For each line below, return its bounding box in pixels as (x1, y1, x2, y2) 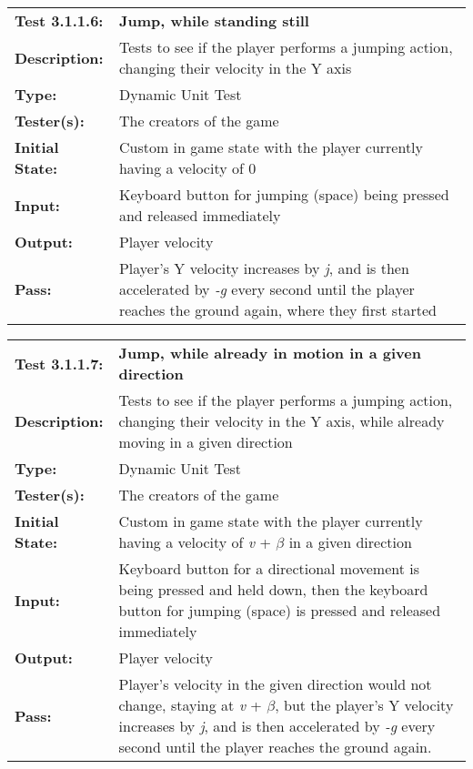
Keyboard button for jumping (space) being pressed (118, 184, 449, 205)
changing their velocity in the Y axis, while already (118, 410, 445, 431)
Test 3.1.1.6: (15, 10, 104, 31)
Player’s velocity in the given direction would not (118, 673, 432, 694)
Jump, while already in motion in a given (118, 342, 421, 363)
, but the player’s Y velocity (275, 694, 454, 715)
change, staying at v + (118, 694, 262, 715)
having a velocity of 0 (118, 157, 257, 178)
